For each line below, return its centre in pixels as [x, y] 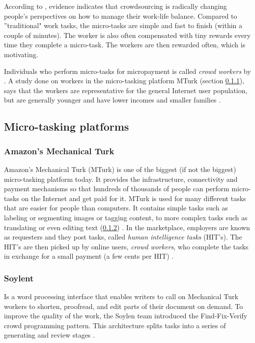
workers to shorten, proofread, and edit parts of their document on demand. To [124, 306]
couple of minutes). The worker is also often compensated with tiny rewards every [127, 35]
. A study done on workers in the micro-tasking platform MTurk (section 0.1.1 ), [124, 81]
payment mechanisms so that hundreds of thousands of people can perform [117, 189]
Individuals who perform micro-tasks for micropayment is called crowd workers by [127, 71]
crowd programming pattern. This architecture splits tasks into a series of [115, 325]
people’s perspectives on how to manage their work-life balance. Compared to [121, 16]
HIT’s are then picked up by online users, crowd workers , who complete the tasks [126, 246]
